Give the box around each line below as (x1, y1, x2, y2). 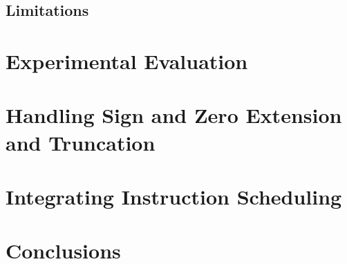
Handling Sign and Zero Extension (6, 101, 342, 129)
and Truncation (6, 128, 156, 156)
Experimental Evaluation (6, 46, 248, 75)
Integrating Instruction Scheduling (6, 182, 342, 210)
